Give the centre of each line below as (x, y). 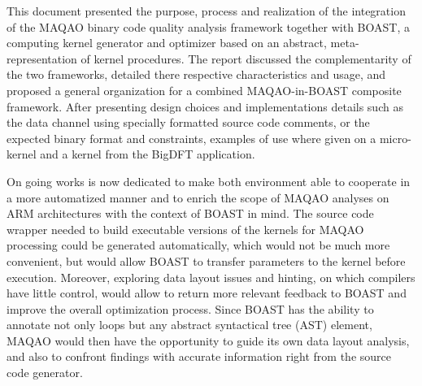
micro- (395, 138)
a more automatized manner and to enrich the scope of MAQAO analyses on (198, 197)
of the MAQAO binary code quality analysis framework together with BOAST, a (208, 26)
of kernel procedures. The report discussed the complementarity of (246, 58)
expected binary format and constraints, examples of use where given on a (191, 138)
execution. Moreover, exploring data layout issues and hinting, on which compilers (211, 277)
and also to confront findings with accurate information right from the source (199, 356)
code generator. (45, 373)
